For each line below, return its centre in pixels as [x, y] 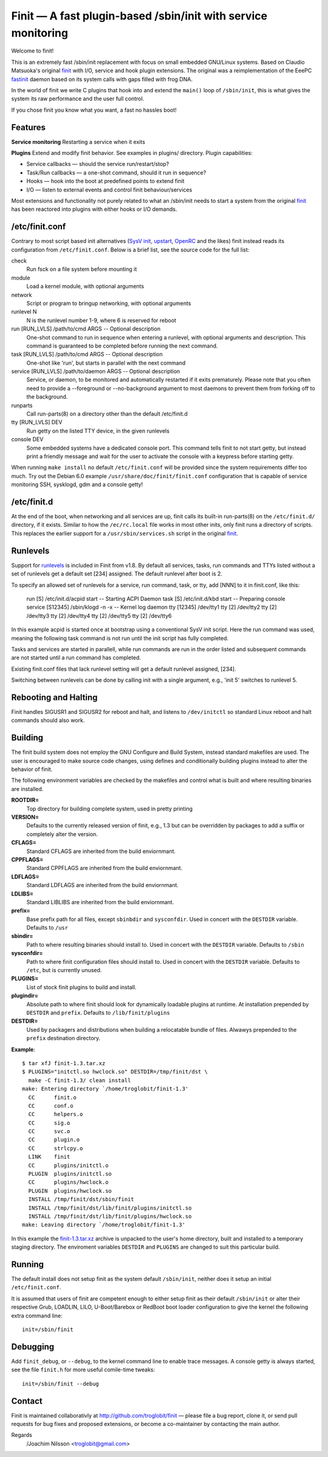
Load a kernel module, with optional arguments [85, 286]
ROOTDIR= [25, 800]
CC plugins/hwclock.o [68, 1182]
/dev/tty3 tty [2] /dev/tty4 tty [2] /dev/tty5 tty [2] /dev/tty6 [99, 615]
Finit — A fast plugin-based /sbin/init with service [139, 16]
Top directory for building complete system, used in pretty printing [110, 809]
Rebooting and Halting [54, 697]
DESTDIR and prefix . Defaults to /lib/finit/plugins [98, 1012]
